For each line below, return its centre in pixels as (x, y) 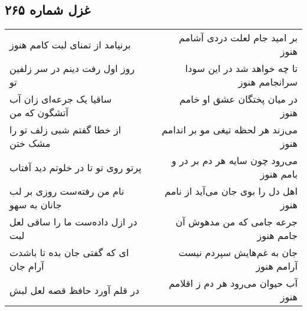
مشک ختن (30, 143)
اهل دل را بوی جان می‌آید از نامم (231, 191)
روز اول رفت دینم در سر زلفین (72, 68)
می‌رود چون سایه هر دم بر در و (234, 161)
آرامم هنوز (277, 266)
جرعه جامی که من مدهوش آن (236, 222)
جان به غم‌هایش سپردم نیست (238, 253)
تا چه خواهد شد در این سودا (241, 68)
